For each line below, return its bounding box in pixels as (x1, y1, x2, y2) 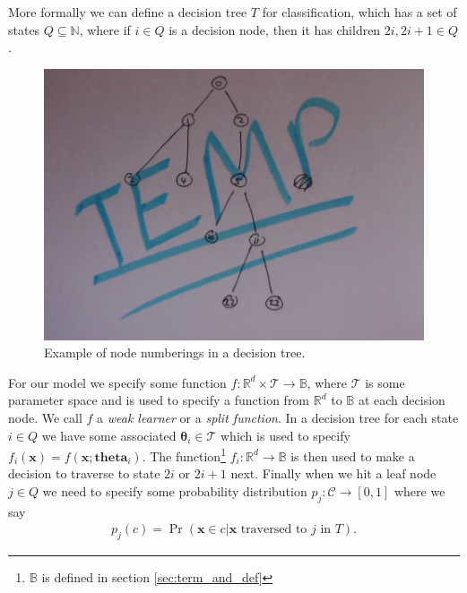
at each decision (358, 391, 445, 409)
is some (365, 373, 405, 391)
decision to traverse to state (8, 464, 160, 483)
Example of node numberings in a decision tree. (44, 343, 306, 362)
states (8, 20, 40, 39)
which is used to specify (221, 425, 350, 444)
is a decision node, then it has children (169, 20, 381, 39)
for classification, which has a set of (262, 3, 457, 21)
